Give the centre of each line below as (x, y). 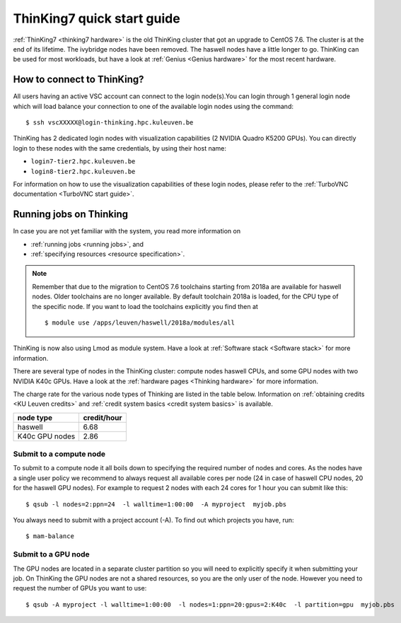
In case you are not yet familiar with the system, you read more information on (127, 231)
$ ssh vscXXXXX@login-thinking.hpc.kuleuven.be (110, 123)
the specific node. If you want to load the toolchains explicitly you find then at (145, 306)
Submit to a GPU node (51, 554)
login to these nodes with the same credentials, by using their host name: (120, 148)
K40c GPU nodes (46, 436)
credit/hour (103, 417)
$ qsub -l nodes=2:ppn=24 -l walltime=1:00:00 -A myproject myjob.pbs (156, 504)
